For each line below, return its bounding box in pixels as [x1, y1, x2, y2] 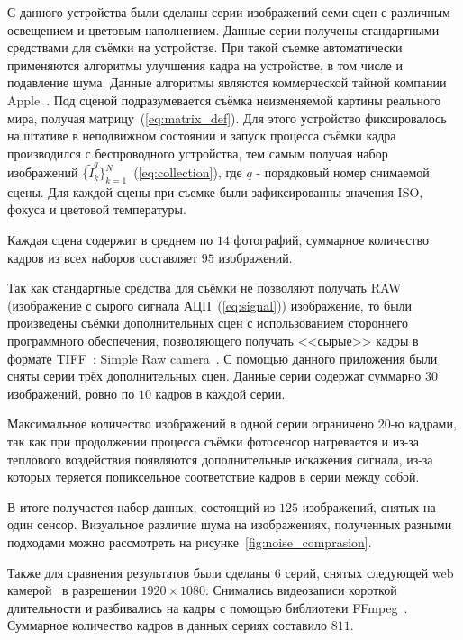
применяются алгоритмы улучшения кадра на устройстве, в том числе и [7, 55, 403, 74]
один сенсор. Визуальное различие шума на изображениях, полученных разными [7, 515, 452, 534]
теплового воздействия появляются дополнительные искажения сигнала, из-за [7, 449, 433, 468]
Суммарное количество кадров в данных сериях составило [7, 616, 328, 635]
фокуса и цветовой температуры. [7, 200, 186, 219]
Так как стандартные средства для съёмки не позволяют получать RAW [7, 278, 402, 297]
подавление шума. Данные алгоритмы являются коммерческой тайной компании [7, 73, 447, 92]
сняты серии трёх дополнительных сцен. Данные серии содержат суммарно [7, 366, 422, 385]
